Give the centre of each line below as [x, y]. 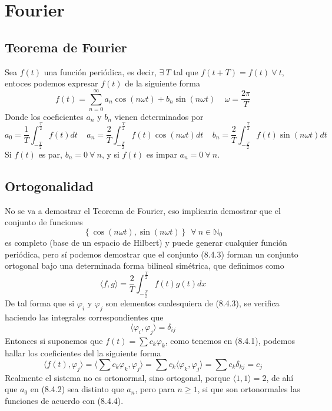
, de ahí [280, 377]
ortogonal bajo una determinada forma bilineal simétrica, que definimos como [145, 265]
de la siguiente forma [162, 83]
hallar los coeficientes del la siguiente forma [83, 353]
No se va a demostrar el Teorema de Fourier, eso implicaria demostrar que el [143, 210]
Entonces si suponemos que [54, 340]
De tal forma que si [40, 303]
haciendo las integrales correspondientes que [84, 317]
